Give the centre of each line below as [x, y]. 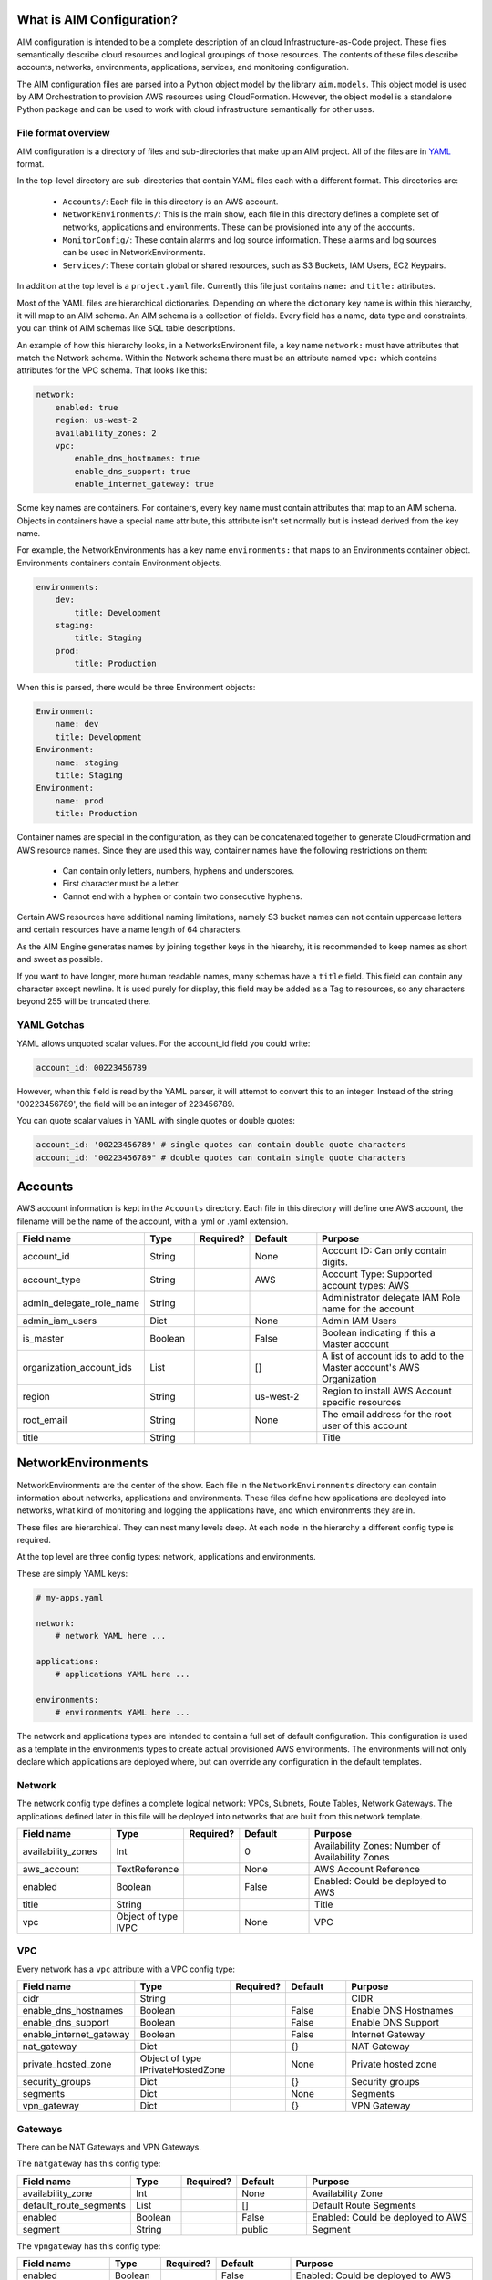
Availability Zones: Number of [377, 1846]
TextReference [148, 1870]
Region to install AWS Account [387, 1391]
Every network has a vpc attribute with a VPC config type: [126, 1969]
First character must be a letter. [122, 884]
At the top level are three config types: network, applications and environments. [166, 1557]
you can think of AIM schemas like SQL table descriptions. [126, 328]
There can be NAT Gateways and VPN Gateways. [109, 2147]
